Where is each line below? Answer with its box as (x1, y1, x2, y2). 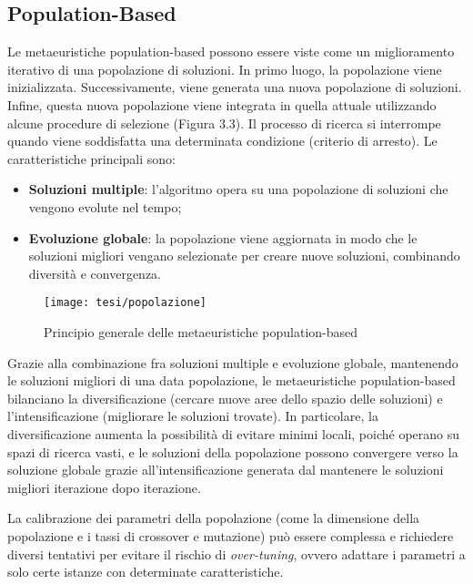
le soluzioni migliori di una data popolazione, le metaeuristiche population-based (7, 371, 456, 390)
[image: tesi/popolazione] (44, 296, 206, 310)
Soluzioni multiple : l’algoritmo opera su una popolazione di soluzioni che (28, 179, 448, 199)
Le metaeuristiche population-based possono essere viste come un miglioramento (7, 42, 455, 61)
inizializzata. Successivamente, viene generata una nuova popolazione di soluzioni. (7, 77, 462, 97)
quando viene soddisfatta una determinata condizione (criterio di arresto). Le (7, 131, 438, 150)
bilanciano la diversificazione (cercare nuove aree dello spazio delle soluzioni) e (7, 388, 443, 407)
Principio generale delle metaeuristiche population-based (44, 322, 358, 341)
